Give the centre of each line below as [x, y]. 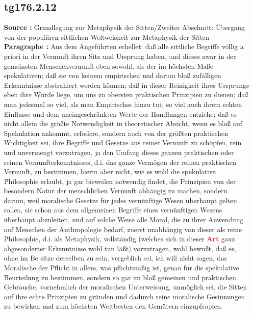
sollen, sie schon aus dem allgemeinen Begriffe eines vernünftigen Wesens [113, 210]
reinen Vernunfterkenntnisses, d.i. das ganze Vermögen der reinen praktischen [120, 162]
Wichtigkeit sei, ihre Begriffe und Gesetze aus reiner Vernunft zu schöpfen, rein [123, 143]
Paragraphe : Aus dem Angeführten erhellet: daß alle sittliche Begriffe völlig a [124, 46]
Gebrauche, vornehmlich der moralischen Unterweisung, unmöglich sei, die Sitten [126, 287]
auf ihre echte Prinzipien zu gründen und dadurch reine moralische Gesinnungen [125, 296]
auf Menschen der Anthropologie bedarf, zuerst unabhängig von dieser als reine [123, 229]
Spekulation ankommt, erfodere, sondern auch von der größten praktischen [116, 133]
